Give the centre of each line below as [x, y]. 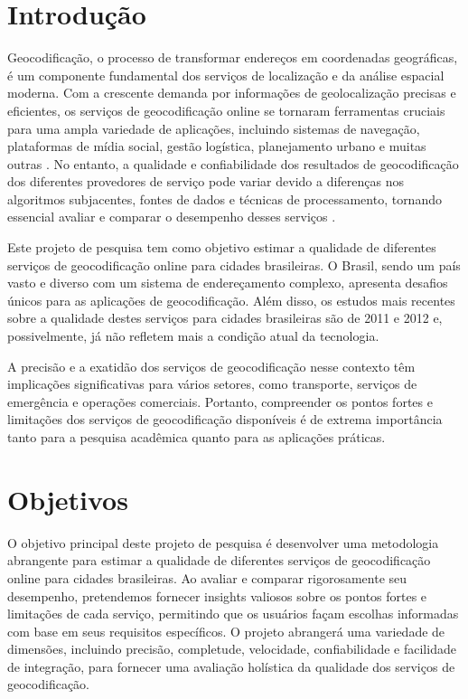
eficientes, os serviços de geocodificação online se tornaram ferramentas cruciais [226, 110]
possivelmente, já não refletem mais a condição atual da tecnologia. [193, 336]
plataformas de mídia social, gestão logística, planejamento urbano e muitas [217, 146]
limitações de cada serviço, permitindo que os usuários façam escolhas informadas [233, 614]
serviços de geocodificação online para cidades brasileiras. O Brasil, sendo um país [234, 264]
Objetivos [68, 499]
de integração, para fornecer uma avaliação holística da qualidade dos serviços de [231, 666]
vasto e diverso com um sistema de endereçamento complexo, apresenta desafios [228, 283]
